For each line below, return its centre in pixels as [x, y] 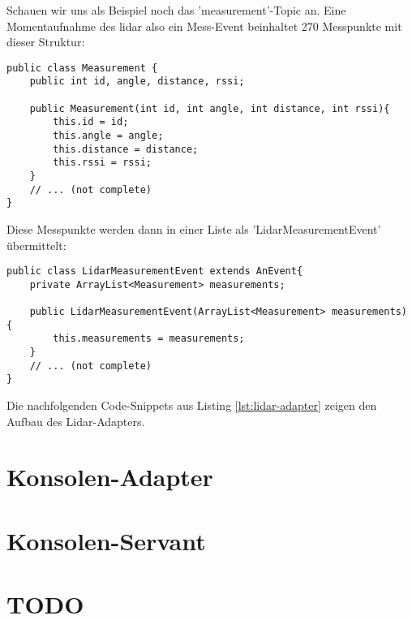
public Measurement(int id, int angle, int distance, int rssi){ [210, 108]
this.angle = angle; [108, 136]
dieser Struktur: [46, 42]
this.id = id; [91, 122]
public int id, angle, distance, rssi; [137, 82]
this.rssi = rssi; [102, 163]
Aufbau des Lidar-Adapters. [76, 421]
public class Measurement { [82, 68]
